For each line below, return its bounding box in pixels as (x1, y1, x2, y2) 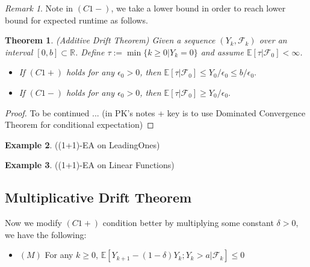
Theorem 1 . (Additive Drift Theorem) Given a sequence (5, 34, 215, 46)
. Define (75, 45, 105, 58)
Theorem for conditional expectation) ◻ (5, 118, 154, 131)
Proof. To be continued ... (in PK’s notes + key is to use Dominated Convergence (5, 106, 306, 119)
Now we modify (5, 216, 62, 229)
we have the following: (5, 228, 87, 240)
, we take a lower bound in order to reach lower (111, 2, 286, 14)
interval (5, 45, 33, 58)
